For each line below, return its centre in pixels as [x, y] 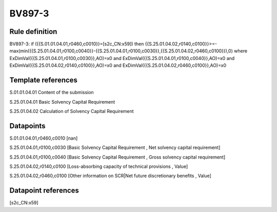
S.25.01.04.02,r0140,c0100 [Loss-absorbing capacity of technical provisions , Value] [99, 166]
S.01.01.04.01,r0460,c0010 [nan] [44, 138]
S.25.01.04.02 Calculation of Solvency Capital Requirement [72, 111]
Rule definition [33, 32]
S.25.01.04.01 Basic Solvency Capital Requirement [62, 102]
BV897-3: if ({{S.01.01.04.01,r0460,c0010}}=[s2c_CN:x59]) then [77, 44]
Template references [44, 80]
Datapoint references [44, 191]
